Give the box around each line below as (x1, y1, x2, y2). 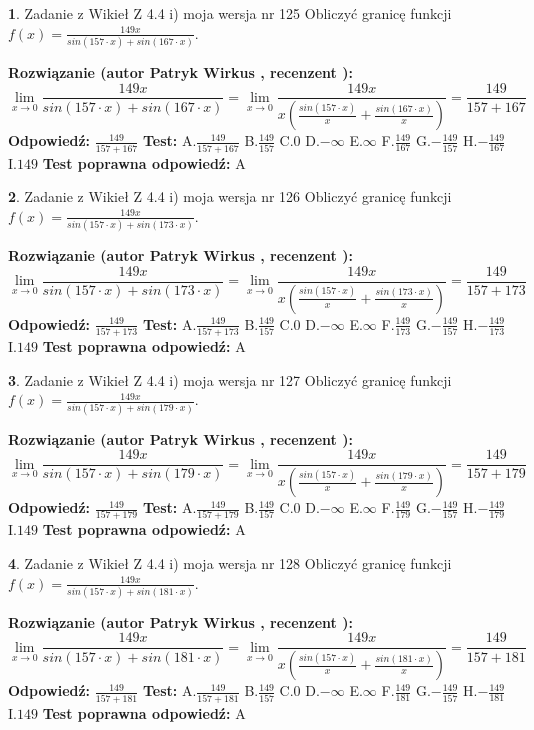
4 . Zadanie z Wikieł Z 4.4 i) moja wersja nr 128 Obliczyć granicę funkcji (8, 552, 452, 573)
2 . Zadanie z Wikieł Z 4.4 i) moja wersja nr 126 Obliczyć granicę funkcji (8, 186, 452, 207)
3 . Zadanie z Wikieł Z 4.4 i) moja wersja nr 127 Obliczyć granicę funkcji (8, 369, 452, 390)
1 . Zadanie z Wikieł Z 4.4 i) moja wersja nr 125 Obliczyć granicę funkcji (8, 3, 452, 23)
